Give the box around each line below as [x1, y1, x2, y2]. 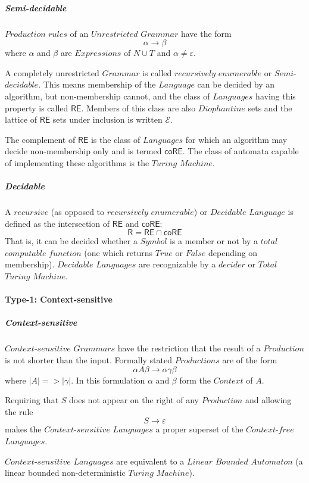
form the [179, 373, 211, 386]
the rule [5, 405, 33, 417]
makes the [5, 423, 42, 435]
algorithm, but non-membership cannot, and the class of [5, 89, 210, 102]
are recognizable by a [139, 258, 216, 270]
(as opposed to [51, 205, 105, 218]
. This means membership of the [38, 78, 156, 91]
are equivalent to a [116, 454, 185, 467]
